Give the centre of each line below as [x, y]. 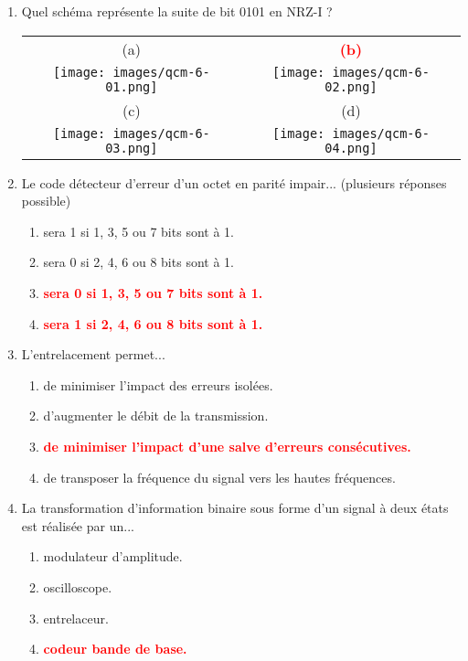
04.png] [351, 148]
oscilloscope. [78, 586]
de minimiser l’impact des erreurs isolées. [158, 384]
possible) [46, 201]
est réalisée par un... [78, 525]
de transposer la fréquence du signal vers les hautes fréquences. [219, 477]
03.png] [132, 148]
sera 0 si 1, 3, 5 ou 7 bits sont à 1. [153, 292]
